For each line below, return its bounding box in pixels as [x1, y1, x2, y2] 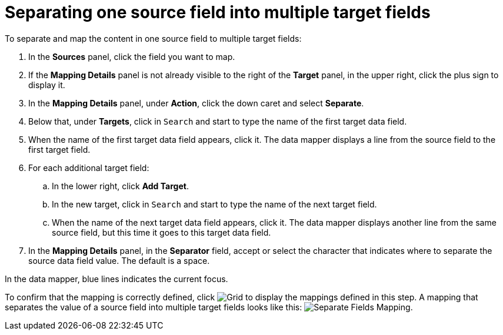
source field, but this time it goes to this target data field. [52, 227, 271, 237]
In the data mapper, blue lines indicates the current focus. [5, 273, 228, 284]
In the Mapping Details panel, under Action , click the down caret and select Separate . [28, 98, 364, 108]
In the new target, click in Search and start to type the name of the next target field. [52, 199, 377, 209]
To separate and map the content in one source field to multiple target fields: [5, 33, 302, 43]
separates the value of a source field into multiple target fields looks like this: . [5, 301, 413, 312]
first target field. [28, 144, 91, 155]
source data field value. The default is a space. [28, 255, 210, 266]
